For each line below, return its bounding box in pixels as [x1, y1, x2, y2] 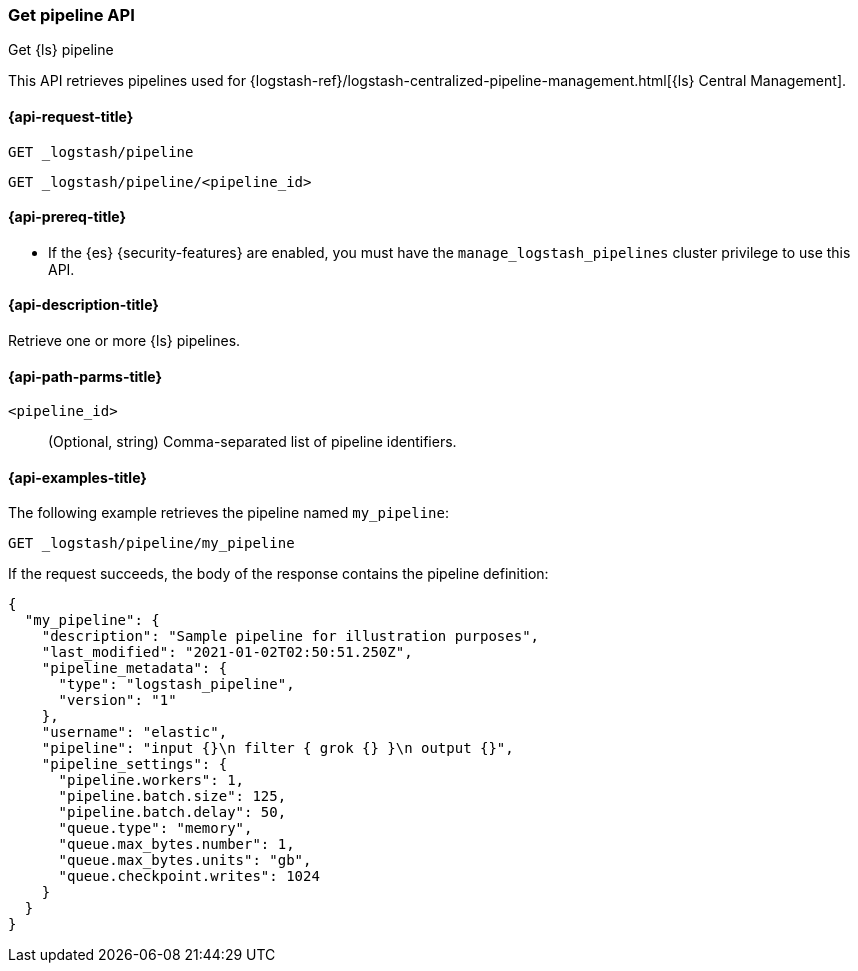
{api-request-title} [8, 107, 134, 125]
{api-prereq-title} [8, 208, 127, 226]
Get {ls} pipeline [8, 41, 114, 59]
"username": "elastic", [41, 724, 228, 741]
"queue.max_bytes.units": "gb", [58, 852, 312, 869]
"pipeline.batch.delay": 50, [58, 804, 287, 821]
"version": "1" [58, 692, 177, 709]
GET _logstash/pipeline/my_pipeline [8, 535, 295, 552]
